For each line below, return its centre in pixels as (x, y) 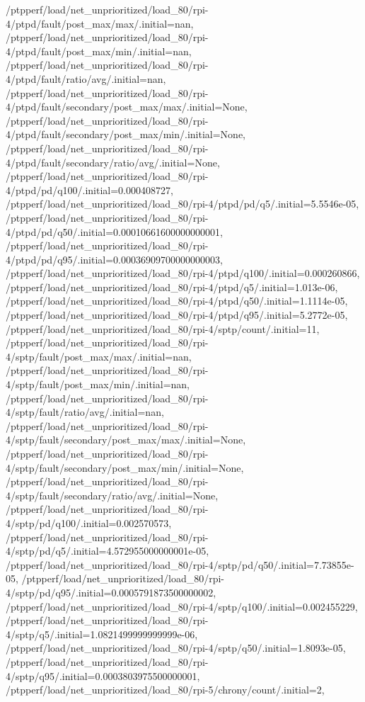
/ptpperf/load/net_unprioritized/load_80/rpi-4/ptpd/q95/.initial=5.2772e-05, (177, 315)
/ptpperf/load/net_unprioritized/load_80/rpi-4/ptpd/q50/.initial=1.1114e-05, (177, 301)
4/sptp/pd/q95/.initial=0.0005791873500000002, (111, 592)
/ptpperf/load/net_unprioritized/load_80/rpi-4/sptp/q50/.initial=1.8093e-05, (176, 648)
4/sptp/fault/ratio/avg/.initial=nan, (85, 412)
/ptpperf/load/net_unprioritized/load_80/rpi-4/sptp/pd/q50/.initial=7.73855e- (180, 564)
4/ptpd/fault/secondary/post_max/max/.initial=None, (127, 107)
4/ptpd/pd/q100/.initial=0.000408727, (89, 189)
